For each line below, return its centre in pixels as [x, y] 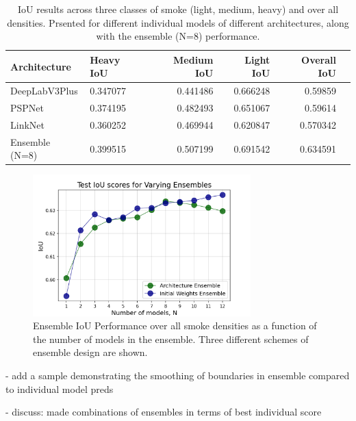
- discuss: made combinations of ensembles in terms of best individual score [164, 412]
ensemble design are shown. [90, 352]
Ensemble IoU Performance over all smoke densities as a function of [175, 326]
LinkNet [27, 124]
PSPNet [27, 108]
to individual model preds [60, 388]
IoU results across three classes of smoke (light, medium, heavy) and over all [178, 9]
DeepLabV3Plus [44, 91]
